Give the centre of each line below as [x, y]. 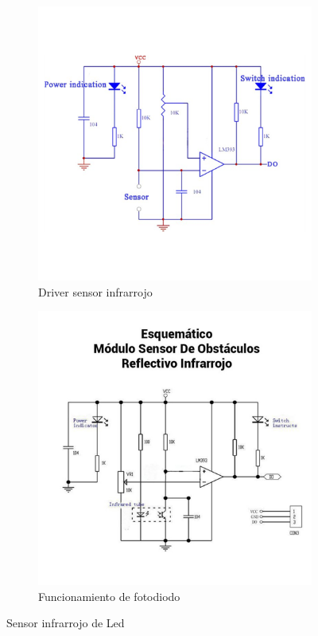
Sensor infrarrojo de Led [66, 623]
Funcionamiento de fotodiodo [109, 596]
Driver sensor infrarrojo [95, 291]
